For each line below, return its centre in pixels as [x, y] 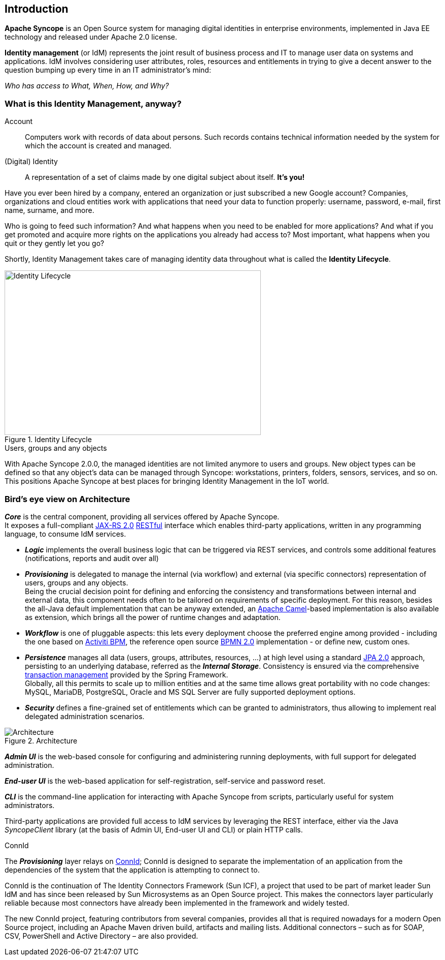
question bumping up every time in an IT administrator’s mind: [108, 70]
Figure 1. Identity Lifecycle [48, 440]
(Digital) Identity [31, 162]
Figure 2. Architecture [41, 740]
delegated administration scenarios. [85, 716]
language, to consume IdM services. [65, 534]
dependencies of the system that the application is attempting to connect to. [132, 870]
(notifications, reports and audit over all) [92, 558]
